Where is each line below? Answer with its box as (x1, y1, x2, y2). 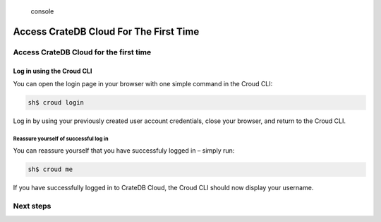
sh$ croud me (28, 165, 73, 173)
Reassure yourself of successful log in (13, 135, 109, 142)
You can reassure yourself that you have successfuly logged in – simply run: (13, 146, 235, 155)
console (30, 7, 54, 16)
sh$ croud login (28, 98, 85, 106)
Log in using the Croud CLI (13, 66, 92, 75)
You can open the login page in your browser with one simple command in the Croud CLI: (13, 79, 273, 88)
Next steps (13, 201, 52, 211)
